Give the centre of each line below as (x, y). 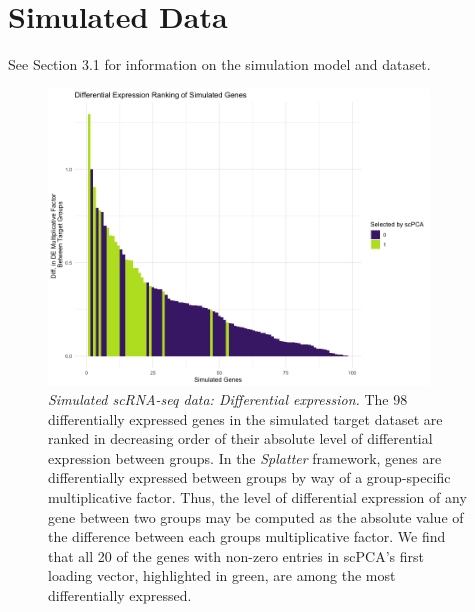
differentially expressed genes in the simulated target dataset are (245, 418)
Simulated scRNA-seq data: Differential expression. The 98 (228, 399)
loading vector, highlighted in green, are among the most (222, 575)
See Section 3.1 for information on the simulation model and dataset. (219, 64)
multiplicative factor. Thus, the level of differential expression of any (257, 497)
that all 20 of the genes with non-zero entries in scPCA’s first (236, 555)
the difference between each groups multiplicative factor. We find (247, 536)
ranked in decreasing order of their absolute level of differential (240, 438)
